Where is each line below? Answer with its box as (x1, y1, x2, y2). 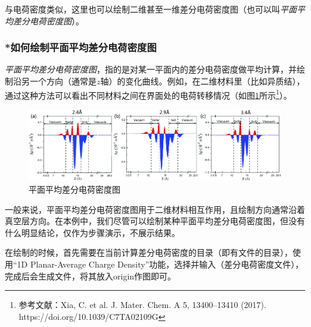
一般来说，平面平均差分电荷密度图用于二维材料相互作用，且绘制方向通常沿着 (5, 203, 305, 215)
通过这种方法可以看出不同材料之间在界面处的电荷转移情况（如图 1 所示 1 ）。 (5, 87, 292, 101)
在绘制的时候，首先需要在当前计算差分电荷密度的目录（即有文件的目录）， (5, 246, 293, 259)
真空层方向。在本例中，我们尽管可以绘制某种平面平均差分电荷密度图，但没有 (5, 215, 305, 227)
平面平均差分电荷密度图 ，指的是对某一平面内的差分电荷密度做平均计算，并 (5, 63, 297, 76)
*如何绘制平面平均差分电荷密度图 (5, 40, 157, 55)
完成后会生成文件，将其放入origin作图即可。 (5, 269, 176, 282)
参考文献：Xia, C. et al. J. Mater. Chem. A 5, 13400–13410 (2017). (18, 298, 266, 311)
